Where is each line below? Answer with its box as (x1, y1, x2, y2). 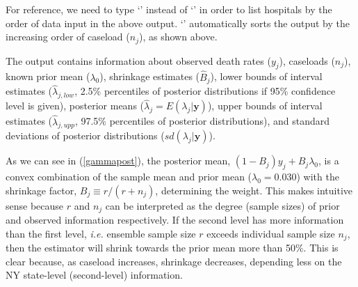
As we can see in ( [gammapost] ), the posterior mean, (6, 153, 231, 168)
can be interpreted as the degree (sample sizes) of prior (105, 198, 340, 212)
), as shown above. (139, 29, 218, 44)
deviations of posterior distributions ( (6, 128, 165, 143)
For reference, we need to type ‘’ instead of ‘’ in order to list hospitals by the (6, 2, 332, 16)
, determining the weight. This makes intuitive (155, 183, 353, 197)
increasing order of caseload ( (6, 29, 130, 44)
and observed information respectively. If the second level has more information (6, 212, 344, 227)
